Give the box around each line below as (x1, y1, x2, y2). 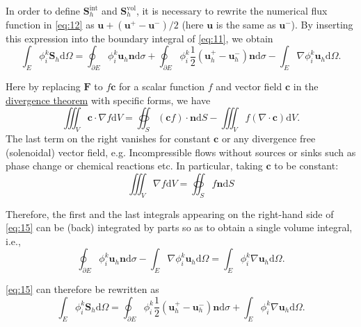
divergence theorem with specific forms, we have (6, 92, 211, 107)
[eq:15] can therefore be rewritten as (6, 282, 159, 296)
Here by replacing (6, 78, 81, 93)
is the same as (216, 17, 276, 31)
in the (293, 78, 319, 93)
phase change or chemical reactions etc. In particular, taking (6, 158, 263, 173)
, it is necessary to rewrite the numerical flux (136, 3, 328, 17)
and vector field (216, 78, 282, 93)
